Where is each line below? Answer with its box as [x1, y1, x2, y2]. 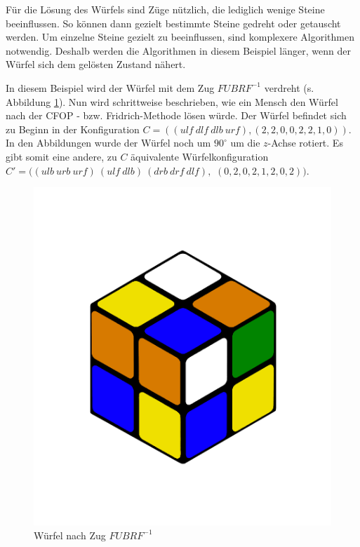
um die [230, 135, 260, 150]
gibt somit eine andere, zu [6, 149, 117, 163]
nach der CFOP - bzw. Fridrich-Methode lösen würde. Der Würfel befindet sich [6, 108, 347, 123]
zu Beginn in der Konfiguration [6, 121, 140, 136]
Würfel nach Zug [34, 527, 106, 542]
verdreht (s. [264, 80, 314, 95]
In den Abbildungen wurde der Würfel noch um [6, 135, 211, 150]
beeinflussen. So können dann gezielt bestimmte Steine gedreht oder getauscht [6, 15, 341, 30]
